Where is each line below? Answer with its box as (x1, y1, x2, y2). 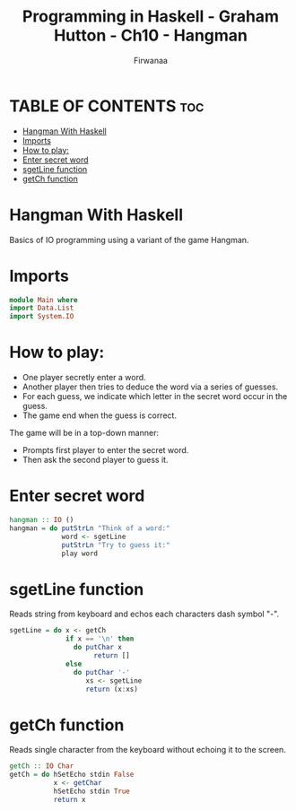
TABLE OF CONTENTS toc (9, 96, 205, 116)
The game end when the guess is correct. (22, 410, 178, 421)
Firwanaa (133, 55, 169, 65)
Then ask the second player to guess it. (22, 455, 169, 466)
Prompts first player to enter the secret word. (22, 445, 189, 456)
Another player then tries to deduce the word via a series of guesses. (22, 381, 279, 392)
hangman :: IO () (9, 516, 74, 525)
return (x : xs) (85, 685, 139, 693)
